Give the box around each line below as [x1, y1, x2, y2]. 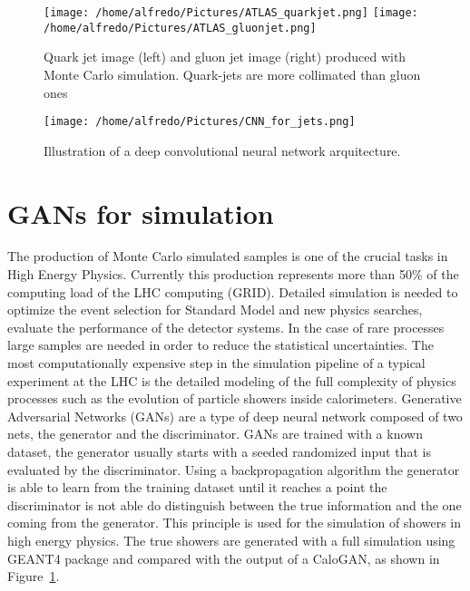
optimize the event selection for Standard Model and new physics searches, [7, 300, 423, 319]
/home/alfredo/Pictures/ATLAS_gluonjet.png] [44, 21, 317, 34]
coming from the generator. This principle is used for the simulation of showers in [7, 513, 462, 532]
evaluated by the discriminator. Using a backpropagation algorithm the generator [7, 460, 460, 479]
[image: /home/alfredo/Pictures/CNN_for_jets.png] [44, 115, 356, 129]
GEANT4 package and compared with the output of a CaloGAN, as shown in [7, 548, 440, 567]
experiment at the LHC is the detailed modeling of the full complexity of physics [7, 371, 456, 390]
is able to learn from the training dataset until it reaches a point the [7, 478, 387, 497]
